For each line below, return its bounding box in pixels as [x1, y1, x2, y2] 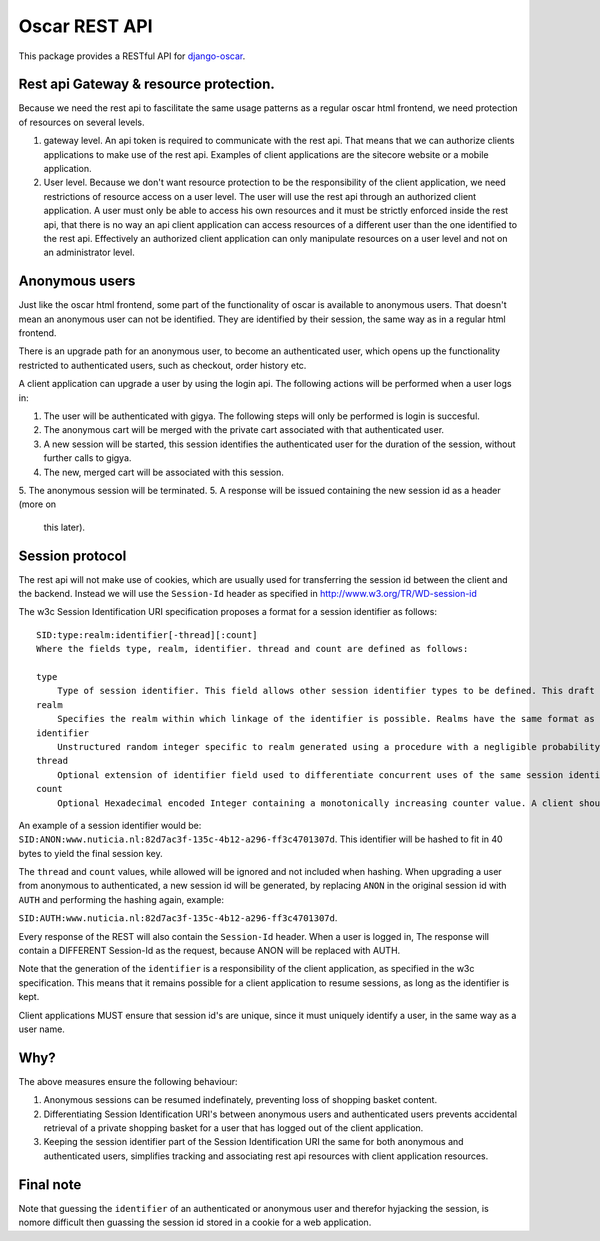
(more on [18, 498, 57, 510]
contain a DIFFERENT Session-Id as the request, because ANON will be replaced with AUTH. [18, 945, 401, 957]
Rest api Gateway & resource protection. [18, 76, 275, 93]
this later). [43, 521, 85, 533]
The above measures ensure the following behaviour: [18, 1075, 239, 1087]
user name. [18, 1023, 65, 1035]
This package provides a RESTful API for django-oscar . [18, 50, 246, 62]
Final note [18, 1176, 82, 1193]
